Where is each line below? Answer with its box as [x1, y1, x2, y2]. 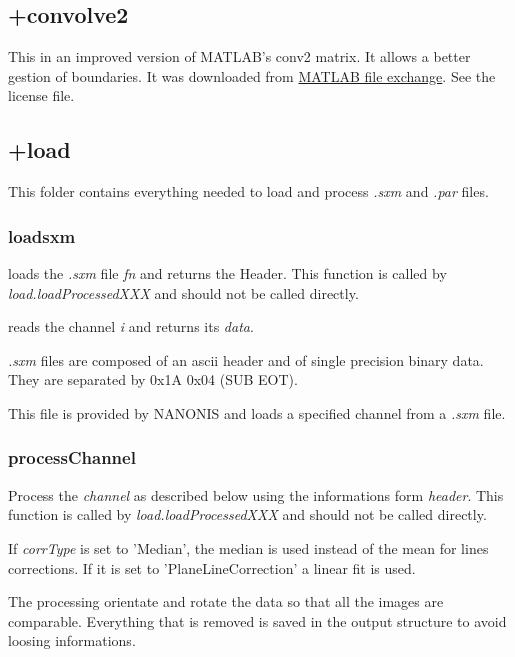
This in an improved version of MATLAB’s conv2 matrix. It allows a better [8, 46, 471, 67]
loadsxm [8, 223, 76, 248]
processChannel [8, 445, 136, 470]
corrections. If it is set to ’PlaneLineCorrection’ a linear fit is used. [8, 557, 416, 578]
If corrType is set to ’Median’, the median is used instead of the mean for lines [8, 537, 489, 558]
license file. [8, 85, 75, 106]
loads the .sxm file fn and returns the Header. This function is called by [8, 263, 447, 283]
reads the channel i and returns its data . [8, 316, 254, 337]
